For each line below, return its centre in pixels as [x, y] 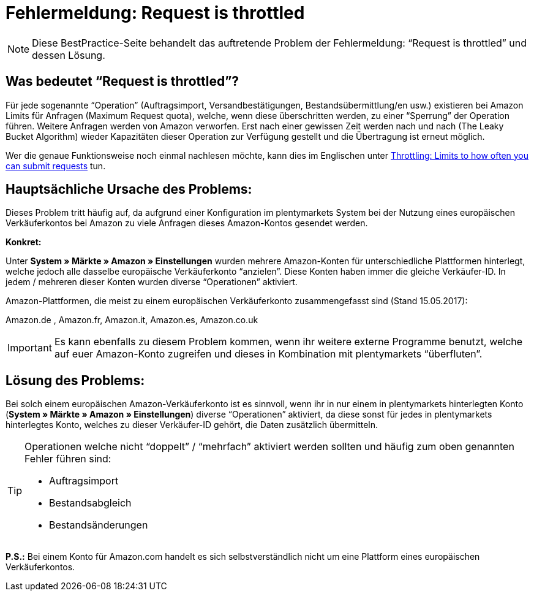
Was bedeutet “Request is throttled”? [122, 82]
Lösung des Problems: [75, 380]
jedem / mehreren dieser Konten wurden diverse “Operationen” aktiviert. [152, 282]
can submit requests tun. [56, 166]
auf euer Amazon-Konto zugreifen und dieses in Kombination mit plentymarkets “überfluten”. [268, 354]
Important [30, 348]
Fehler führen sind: [68, 459]
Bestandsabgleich [90, 503]
